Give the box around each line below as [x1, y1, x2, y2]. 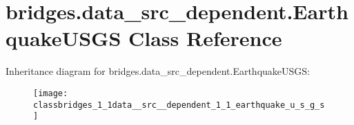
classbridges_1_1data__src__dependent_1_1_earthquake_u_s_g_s [33, 100, 325, 110]
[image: [33, 88, 68, 98]
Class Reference [128, 24, 282, 52]
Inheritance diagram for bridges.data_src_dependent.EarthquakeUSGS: [6, 64, 310, 78]
